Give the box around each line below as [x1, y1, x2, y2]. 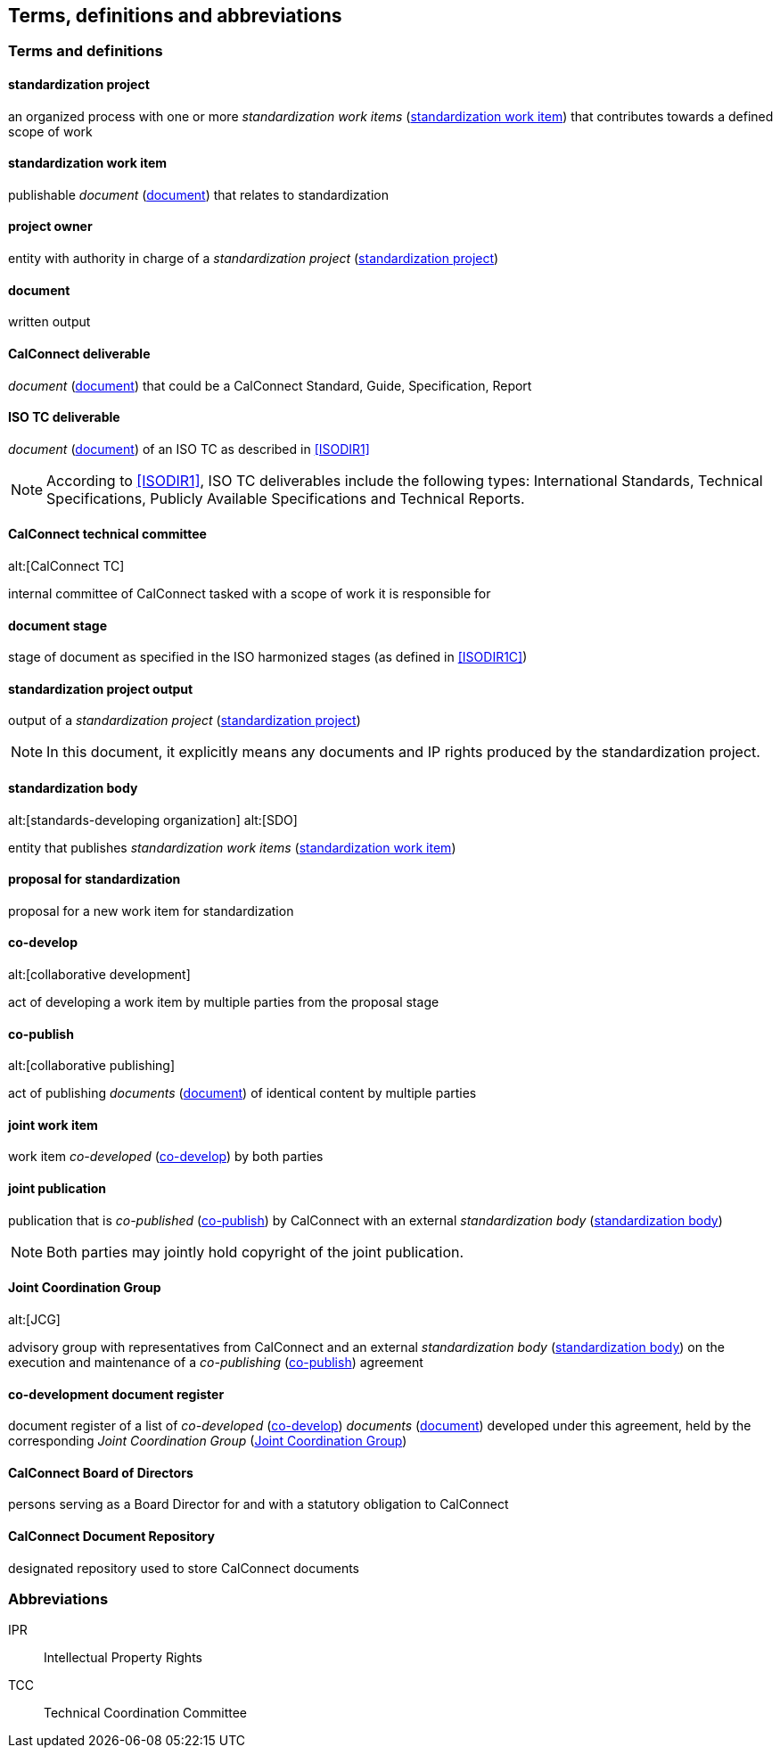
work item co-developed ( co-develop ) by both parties [8, 1149, 324, 1165]
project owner [8, 218, 93, 235]
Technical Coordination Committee [44, 1705, 247, 1721]
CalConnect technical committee [8, 526, 207, 542]
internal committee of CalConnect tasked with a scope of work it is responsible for [8, 585, 491, 601]
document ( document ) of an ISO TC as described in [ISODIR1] [8, 441, 370, 457]
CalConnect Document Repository [8, 1528, 215, 1544]
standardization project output [8, 680, 193, 696]
